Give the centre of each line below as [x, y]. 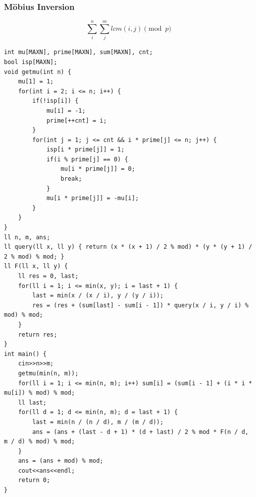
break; [71, 179]
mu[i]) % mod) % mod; [40, 393]
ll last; [32, 402]
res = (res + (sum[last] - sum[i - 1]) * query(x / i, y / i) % [140, 305]
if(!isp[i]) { [55, 101]
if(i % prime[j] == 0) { [87, 159]
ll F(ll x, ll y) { [36, 266]
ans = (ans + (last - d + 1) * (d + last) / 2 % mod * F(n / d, [140, 432]
